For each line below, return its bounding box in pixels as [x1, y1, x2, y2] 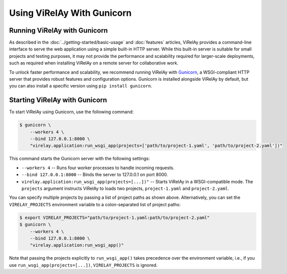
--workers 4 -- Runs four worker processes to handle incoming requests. [21, 165, 175, 171]
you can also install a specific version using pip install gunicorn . [9, 83, 153, 89]
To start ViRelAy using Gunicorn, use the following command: [9, 109, 134, 115]
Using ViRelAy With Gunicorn [9, 7, 132, 18]
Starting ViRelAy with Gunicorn [9, 96, 107, 104]
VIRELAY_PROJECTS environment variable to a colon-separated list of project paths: [9, 201, 181, 207]
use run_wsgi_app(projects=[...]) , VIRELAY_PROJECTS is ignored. [9, 262, 158, 268]
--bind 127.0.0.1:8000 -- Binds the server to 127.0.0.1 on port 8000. [21, 172, 168, 178]
